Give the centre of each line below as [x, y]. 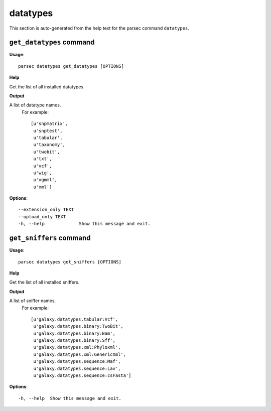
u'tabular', [48, 138]
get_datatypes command [52, 42]
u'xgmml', [45, 180]
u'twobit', [47, 152]
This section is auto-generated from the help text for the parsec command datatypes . [99, 28]
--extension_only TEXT [46, 210]
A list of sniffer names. [33, 301]
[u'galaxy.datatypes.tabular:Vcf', [75, 319]
